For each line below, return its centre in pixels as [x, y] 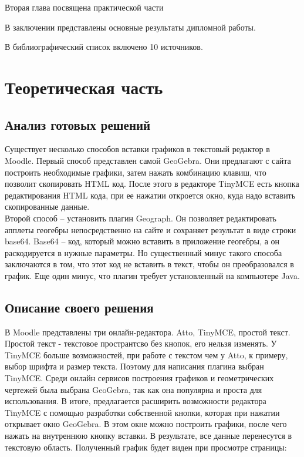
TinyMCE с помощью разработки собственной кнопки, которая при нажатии [142, 412]
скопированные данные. [47, 206]
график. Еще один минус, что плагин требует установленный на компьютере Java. [152, 275]
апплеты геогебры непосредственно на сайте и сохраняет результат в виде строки [151, 229]
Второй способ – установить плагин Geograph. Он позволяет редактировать [141, 218]
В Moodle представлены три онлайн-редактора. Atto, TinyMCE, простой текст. [148, 332]
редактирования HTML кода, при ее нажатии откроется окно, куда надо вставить [150, 195]
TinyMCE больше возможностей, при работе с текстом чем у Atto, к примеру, [146, 354]
